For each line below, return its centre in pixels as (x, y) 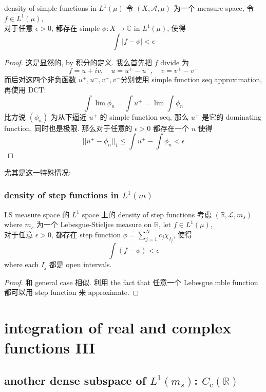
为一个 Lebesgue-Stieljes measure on (94, 224)
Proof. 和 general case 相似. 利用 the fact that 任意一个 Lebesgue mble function (131, 282)
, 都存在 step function (86, 234)
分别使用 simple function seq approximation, (191, 79)
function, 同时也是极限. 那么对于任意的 (68, 128)
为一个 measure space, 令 (214, 8)
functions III (50, 348)
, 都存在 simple (76, 28)
